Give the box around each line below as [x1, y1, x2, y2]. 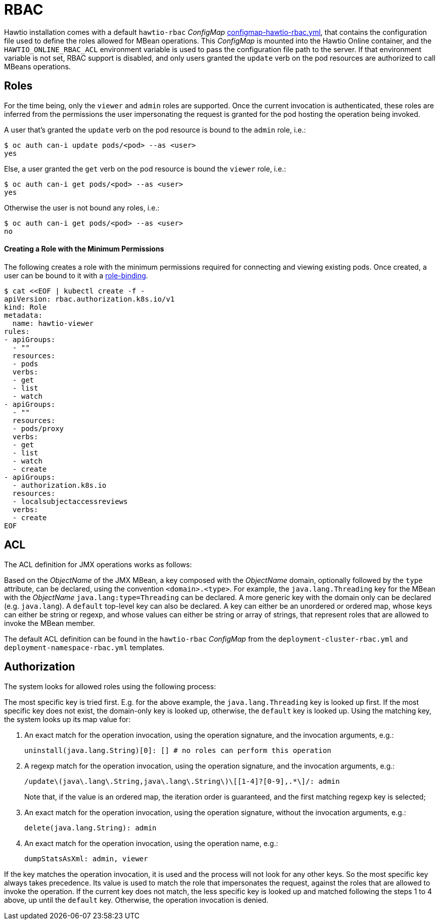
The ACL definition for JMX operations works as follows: [4, 560, 192, 569]
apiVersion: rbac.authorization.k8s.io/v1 [4, 295, 175, 303]
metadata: [4, 311, 42, 319]
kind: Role [4, 303, 47, 311]
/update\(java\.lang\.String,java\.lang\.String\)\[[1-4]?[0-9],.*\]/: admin [24, 777, 340, 785]
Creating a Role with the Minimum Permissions [4, 244, 164, 254]
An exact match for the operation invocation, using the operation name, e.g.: [24, 838, 278, 848]
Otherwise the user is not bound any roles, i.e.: [4, 203, 160, 212]
